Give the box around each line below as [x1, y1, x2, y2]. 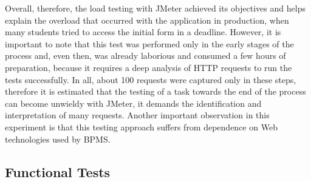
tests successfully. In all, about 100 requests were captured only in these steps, [5, 73, 296, 86]
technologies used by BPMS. [5, 132, 111, 145]
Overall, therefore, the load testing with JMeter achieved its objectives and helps [5, 2, 306, 14]
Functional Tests [5, 162, 111, 181]
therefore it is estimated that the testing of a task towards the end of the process [5, 85, 306, 98]
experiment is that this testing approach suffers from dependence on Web [5, 120, 278, 133]
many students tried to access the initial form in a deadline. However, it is [5, 25, 281, 38]
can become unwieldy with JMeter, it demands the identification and [5, 96, 262, 109]
